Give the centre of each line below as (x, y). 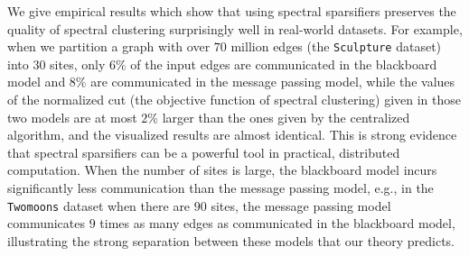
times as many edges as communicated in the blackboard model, (277, 223)
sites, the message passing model (301, 205)
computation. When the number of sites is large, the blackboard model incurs (222, 170)
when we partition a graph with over (109, 46)
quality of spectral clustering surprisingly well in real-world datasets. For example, (235, 28)
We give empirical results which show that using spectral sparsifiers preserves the (232, 11)
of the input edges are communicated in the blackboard (284, 64)
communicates (47, 223)
